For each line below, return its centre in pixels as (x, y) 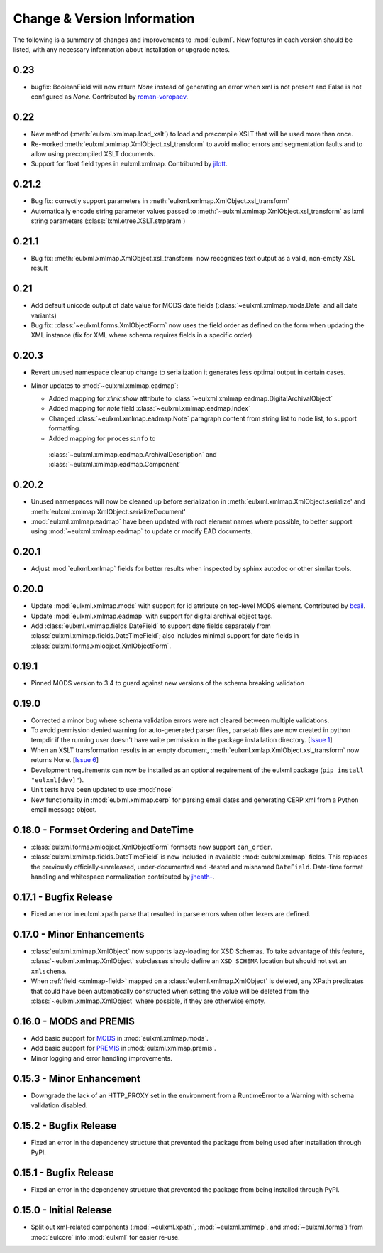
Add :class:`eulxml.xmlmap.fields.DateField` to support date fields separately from (151, 626)
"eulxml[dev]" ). (57, 780)
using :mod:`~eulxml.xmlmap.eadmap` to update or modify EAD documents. (142, 531)
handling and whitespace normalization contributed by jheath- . (123, 877)
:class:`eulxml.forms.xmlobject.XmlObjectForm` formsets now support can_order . (152, 847)
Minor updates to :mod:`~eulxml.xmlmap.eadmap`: (105, 385)
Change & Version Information (104, 18)
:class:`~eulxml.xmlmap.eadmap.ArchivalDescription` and (133, 455)
